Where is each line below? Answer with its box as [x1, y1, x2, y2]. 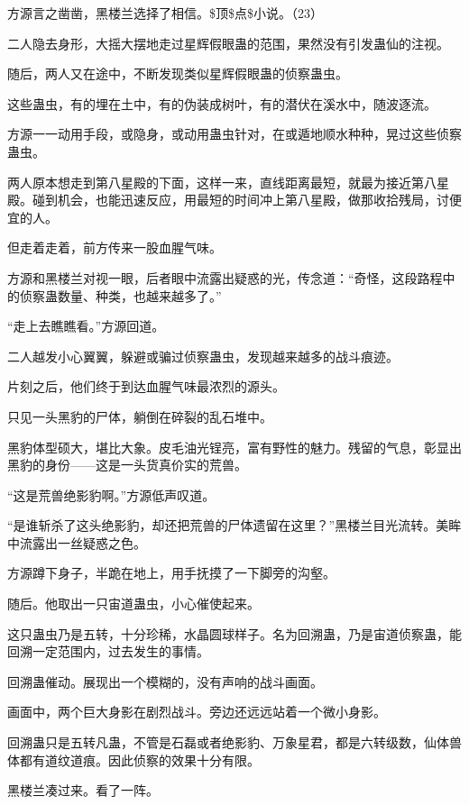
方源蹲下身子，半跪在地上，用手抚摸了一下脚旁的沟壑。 [7, 563, 336, 582]
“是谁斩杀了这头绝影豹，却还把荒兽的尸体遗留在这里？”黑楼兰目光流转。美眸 [7, 516, 462, 535]
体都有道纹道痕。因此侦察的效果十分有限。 [7, 750, 260, 769]
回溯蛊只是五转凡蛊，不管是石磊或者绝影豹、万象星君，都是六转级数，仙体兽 [7, 733, 462, 752]
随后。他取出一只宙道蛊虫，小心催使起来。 [7, 594, 260, 613]
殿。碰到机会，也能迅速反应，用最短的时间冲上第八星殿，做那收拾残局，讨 [7, 190, 449, 209]
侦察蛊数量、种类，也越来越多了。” [19, 286, 222, 305]
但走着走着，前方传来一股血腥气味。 [7, 238, 222, 257]
